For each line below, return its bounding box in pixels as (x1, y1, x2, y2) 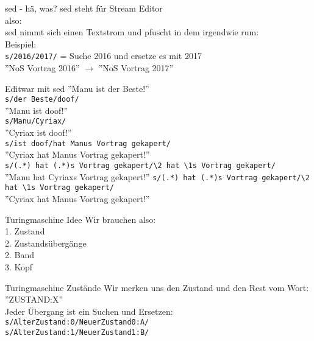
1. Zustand (5, 225, 45, 237)
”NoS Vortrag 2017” (98, 62, 174, 74)
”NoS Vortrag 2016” (5, 62, 80, 74)
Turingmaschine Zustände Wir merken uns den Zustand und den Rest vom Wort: (5, 281, 309, 294)
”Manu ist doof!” (5, 104, 68, 116)
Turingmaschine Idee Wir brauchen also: (5, 213, 156, 225)
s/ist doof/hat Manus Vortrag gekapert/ (5, 139, 171, 148)
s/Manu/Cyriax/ (5, 117, 66, 126)
